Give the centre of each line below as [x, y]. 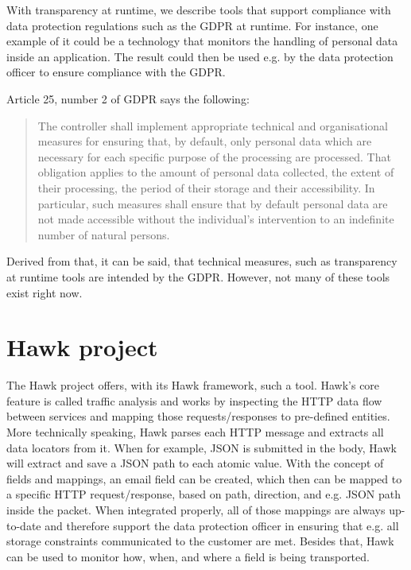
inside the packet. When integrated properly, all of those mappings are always [196, 509]
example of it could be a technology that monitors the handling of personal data [202, 41]
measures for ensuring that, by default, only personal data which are [205, 141]
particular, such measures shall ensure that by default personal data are [213, 203]
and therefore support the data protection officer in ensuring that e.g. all [222, 525]
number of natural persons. [104, 234]
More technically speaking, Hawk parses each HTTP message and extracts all [195, 432]
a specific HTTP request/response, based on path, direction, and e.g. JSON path [204, 494]
